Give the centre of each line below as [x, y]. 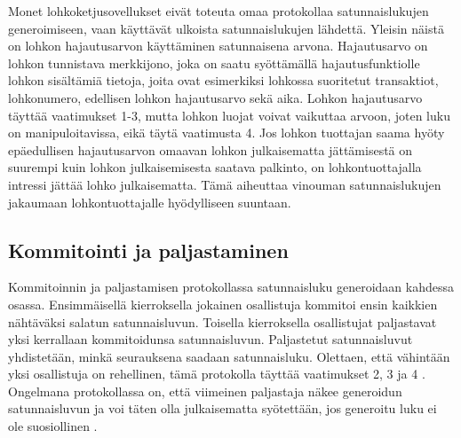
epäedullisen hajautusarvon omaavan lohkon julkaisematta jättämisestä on [211, 149]
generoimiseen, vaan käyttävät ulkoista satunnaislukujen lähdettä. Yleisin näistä [226, 28]
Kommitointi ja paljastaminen [148, 250]
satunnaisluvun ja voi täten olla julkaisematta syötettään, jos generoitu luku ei [223, 408]
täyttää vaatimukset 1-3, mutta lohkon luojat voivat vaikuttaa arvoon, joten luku [229, 115]
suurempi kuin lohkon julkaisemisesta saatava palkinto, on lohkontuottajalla [215, 167]
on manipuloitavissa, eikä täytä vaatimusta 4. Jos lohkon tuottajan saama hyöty [227, 133]
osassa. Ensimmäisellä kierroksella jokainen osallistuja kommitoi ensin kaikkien [223, 304]
